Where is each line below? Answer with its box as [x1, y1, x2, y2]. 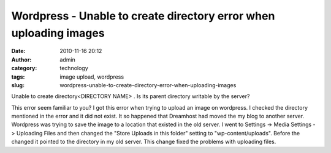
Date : [11, 48, 26, 55]
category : [11, 65, 37, 72]
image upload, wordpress [59, 73, 124, 80]
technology [59, 65, 88, 72]
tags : [11, 73, 25, 80]
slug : [11, 81, 25, 88]
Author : [11, 55, 32, 63]
